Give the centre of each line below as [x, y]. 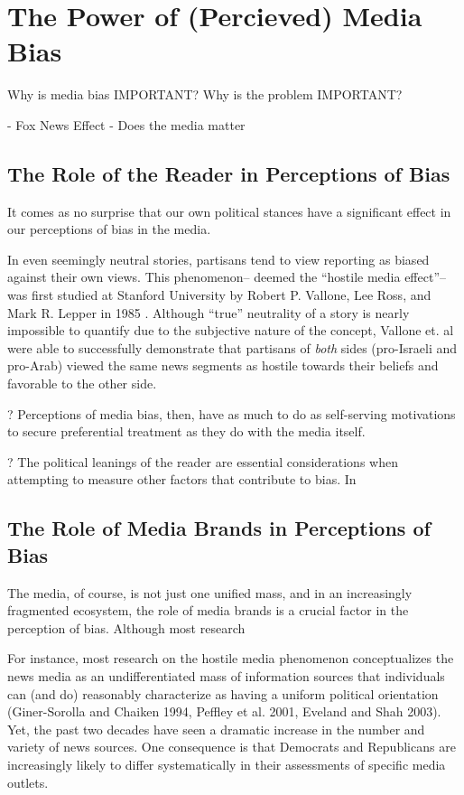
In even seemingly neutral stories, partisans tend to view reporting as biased [218, 259]
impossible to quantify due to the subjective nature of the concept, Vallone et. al [231, 330]
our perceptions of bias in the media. [109, 229]
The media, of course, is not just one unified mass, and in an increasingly [210, 592]
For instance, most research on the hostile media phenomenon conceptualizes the [231, 658]
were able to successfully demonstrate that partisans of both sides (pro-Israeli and [232, 347]
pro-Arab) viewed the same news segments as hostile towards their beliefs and [223, 365]
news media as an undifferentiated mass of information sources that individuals [226, 675]
